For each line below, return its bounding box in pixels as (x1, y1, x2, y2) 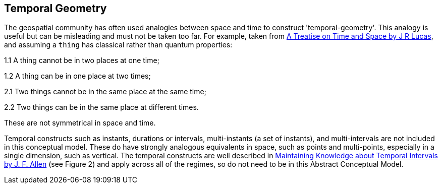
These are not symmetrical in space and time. (4, 118, 156, 128)
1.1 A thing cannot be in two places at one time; (4, 56, 159, 65)
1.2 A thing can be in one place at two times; (4, 72, 151, 81)
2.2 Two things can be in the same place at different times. (4, 103, 199, 112)
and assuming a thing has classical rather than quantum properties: (4, 40, 233, 49)
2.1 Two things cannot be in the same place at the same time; (4, 87, 206, 96)
